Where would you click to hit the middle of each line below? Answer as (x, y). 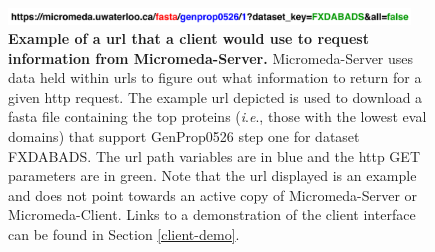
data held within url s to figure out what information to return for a (215, 77)
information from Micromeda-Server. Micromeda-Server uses (211, 57)
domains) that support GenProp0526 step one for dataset (184, 136)
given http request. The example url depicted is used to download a (215, 96)
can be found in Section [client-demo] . (124, 234)
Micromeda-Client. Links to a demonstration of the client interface (212, 214)
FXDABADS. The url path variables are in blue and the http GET (214, 155)
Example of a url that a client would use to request (188, 38)
